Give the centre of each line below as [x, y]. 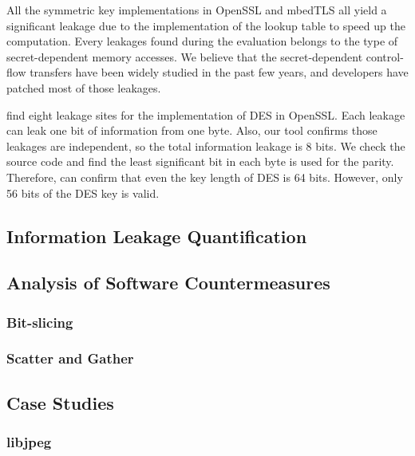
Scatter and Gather [70, 358]
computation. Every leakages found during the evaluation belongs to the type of [202, 41]
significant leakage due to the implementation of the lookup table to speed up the [206, 25]
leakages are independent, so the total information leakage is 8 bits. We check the [206, 145]
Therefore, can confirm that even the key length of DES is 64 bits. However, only [205, 177]
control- [385, 56]
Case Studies [60, 402]
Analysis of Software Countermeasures [168, 283]
